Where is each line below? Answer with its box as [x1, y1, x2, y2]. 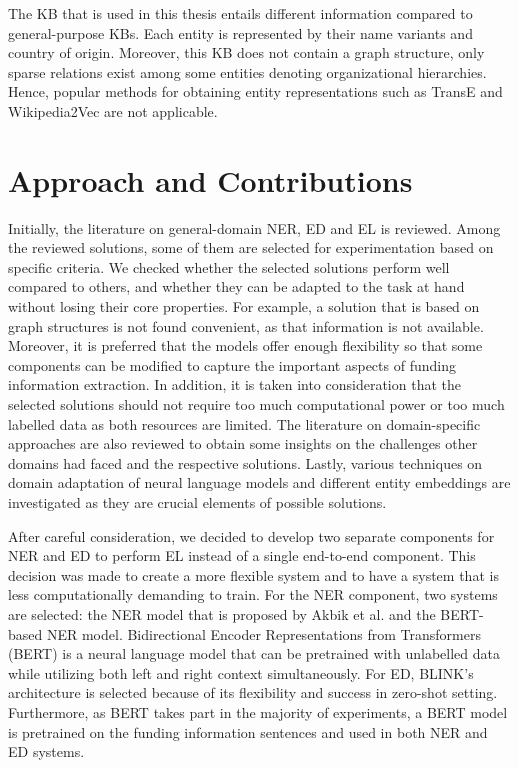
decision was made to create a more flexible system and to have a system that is [8, 564, 499, 585]
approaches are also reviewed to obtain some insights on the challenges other [8, 433, 478, 454]
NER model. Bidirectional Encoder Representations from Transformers [46, 623, 481, 644]
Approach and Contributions [8, 159, 413, 200]
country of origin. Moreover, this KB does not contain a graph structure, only [8, 42, 485, 63]
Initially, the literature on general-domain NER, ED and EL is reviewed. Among [8, 217, 501, 238]
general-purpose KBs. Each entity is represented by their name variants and [8, 22, 473, 43]
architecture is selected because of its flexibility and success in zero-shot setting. [8, 682, 498, 703]
